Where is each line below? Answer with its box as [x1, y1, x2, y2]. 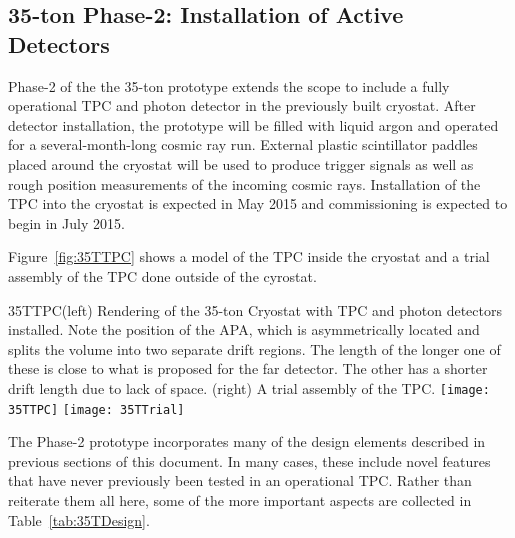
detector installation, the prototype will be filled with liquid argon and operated [8, 114, 499, 135]
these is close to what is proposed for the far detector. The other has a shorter [8, 358, 488, 379]
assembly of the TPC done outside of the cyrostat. [8, 265, 317, 286]
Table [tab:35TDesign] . [8, 509, 150, 530]
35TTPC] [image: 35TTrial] [8, 402, 185, 417]
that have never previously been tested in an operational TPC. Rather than [8, 470, 472, 491]
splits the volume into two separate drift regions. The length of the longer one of [8, 338, 501, 359]
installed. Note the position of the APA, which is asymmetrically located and [8, 319, 480, 340]
